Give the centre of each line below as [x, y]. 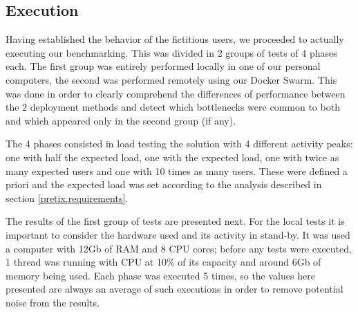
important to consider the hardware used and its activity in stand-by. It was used [178, 234]
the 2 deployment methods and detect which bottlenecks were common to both [173, 107]
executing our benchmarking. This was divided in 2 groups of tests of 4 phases [171, 52]
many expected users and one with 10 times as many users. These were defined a [177, 171]
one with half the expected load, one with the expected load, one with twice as [172, 157]
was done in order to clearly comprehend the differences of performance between [176, 93]
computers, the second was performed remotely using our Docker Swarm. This [171, 79]
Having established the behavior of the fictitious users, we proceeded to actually [175, 39]
